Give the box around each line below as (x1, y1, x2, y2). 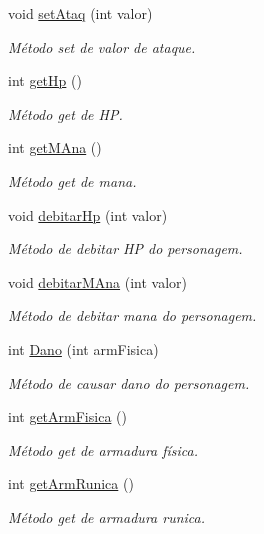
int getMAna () (8, 137, 102, 158)
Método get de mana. (8, 170, 137, 191)
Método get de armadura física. (8, 439, 199, 460)
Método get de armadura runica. (8, 506, 206, 527)
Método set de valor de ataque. (8, 36, 196, 57)
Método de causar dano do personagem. (8, 372, 250, 393)
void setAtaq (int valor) (8, 3, 153, 23)
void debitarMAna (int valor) (8, 271, 188, 292)
